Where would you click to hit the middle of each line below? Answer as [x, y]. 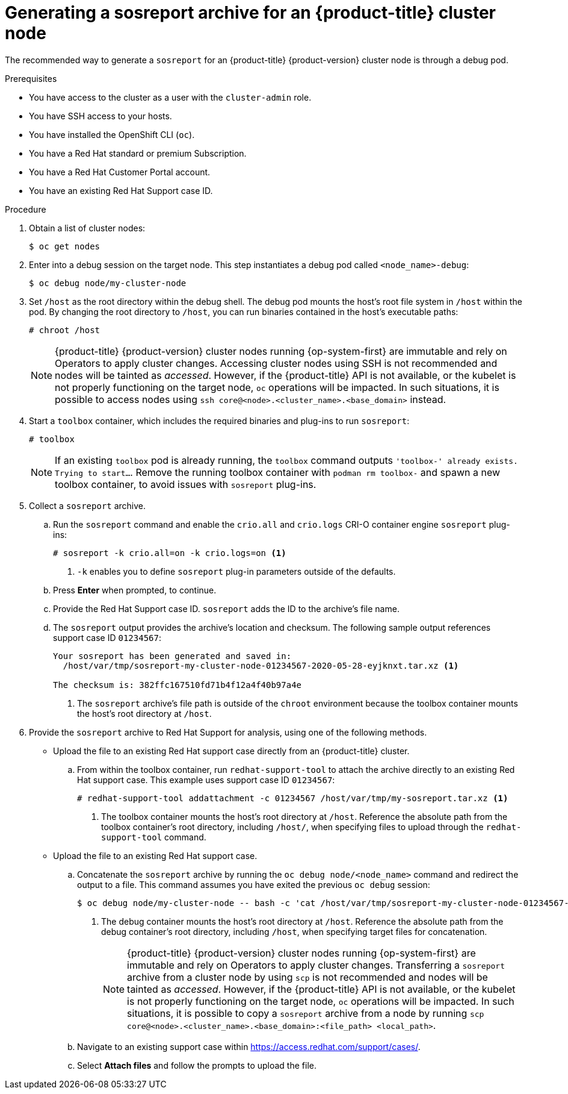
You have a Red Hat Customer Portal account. [120, 172]
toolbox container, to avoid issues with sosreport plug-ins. [186, 484]
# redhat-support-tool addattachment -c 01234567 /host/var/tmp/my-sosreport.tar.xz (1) [293, 798]
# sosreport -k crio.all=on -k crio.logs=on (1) [170, 553]
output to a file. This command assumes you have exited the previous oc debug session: [254, 884]
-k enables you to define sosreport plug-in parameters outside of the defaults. [236, 571]
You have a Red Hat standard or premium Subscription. [138, 153]
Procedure [26, 209]
